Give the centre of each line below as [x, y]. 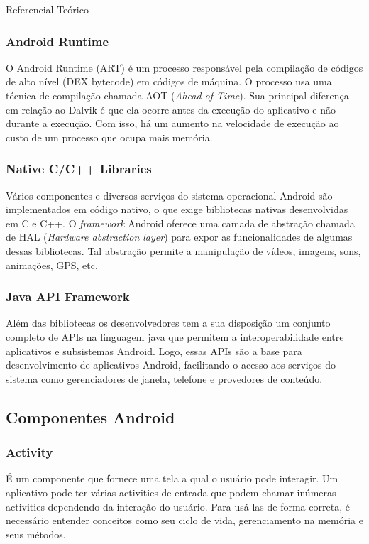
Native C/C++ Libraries [79, 169]
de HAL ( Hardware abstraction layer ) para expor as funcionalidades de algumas [179, 237]
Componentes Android [90, 417]
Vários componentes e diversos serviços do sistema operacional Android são [169, 195]
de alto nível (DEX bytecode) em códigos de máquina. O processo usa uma [169, 81]
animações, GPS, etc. [52, 265]
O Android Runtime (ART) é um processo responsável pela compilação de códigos [184, 67]
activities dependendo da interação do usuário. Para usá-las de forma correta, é [178, 506]
